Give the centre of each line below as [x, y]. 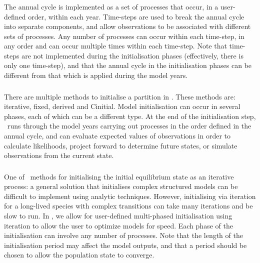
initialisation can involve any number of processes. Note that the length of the [123, 235]
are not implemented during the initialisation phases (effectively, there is [132, 55]
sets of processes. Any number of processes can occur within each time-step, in [124, 36]
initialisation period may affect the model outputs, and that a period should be [125, 245]
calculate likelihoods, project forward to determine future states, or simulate [121, 145]
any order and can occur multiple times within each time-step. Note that [115, 46]
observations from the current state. [59, 155]
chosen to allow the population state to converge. [79, 255]
